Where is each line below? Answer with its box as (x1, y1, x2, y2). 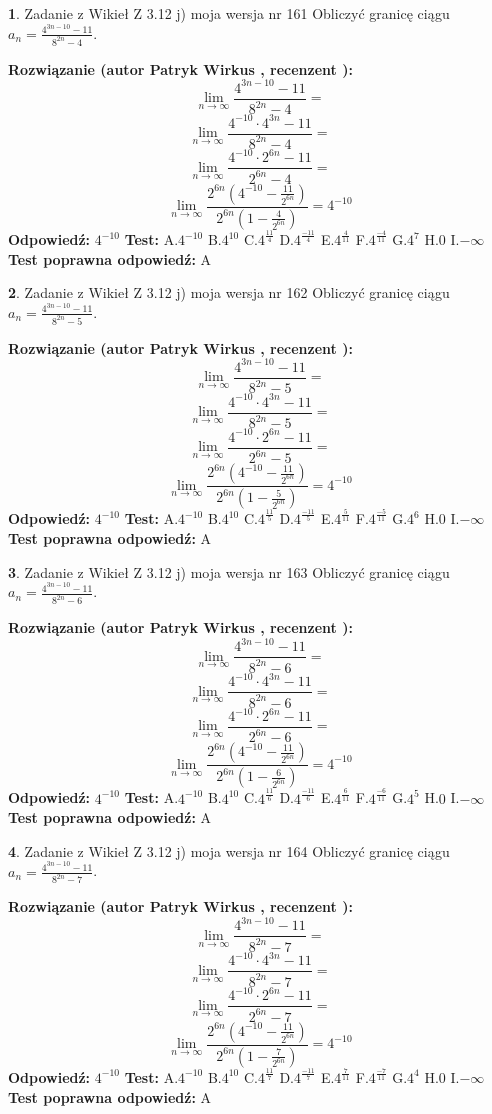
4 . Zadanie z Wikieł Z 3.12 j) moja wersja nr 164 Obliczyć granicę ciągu (8, 840, 450, 861)
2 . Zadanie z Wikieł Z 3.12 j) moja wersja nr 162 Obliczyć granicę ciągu (8, 282, 450, 303)
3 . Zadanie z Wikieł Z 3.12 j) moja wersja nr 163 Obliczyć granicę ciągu (8, 561, 450, 582)
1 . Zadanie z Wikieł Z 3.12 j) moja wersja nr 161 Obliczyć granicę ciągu (8, 3, 450, 23)
